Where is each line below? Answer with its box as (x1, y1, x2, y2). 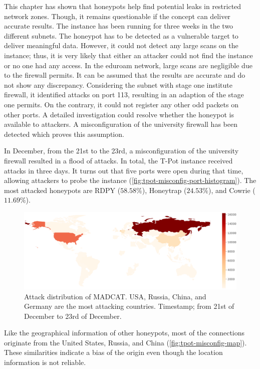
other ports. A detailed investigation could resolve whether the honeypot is (4, 109, 234, 119)
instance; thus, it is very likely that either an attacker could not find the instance (4, 50, 253, 60)
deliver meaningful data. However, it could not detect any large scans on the (4, 40, 238, 51)
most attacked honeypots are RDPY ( (4, 184, 121, 195)
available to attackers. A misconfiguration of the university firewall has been (4, 119, 237, 129)
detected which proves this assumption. (4, 128, 124, 139)
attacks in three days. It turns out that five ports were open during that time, (4, 165, 243, 175)
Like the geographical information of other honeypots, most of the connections (4, 327, 245, 338)
